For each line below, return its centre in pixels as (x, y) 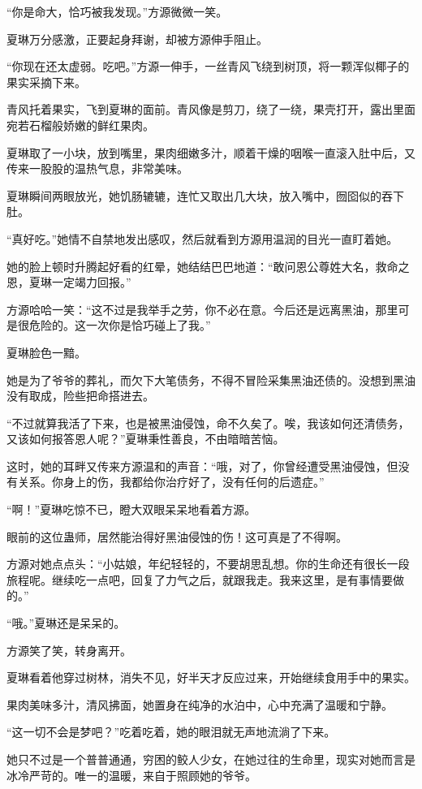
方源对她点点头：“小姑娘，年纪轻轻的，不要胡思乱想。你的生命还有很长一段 (208, 564)
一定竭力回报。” (91, 282)
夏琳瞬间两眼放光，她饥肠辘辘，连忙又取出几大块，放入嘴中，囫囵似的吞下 (205, 195)
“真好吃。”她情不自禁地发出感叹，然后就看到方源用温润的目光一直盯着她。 (202, 238)
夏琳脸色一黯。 (46, 352)
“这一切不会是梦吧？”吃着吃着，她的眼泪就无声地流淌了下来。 (171, 732)
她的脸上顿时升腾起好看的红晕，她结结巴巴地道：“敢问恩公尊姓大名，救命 (202, 266)
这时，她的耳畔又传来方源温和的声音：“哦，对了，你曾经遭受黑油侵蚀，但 (202, 466)
